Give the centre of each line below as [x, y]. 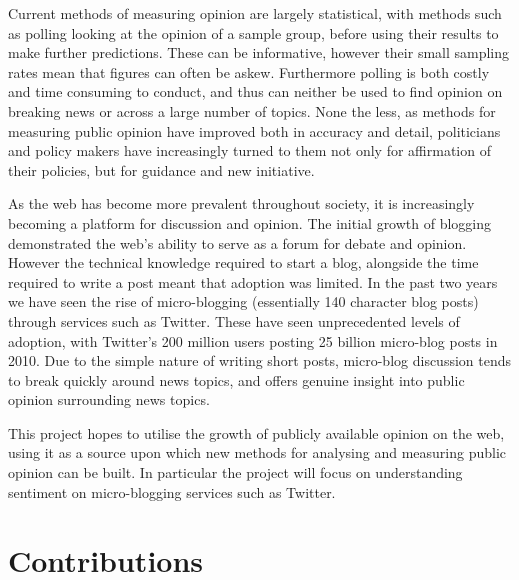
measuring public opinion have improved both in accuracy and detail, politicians [254, 130]
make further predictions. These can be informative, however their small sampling [259, 52]
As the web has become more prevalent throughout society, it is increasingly [241, 203]
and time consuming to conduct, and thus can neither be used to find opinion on [255, 91]
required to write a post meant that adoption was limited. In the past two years [253, 281]
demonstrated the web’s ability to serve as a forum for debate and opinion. [237, 242]
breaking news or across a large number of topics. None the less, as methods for [252, 110]
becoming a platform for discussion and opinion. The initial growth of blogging [250, 222]
